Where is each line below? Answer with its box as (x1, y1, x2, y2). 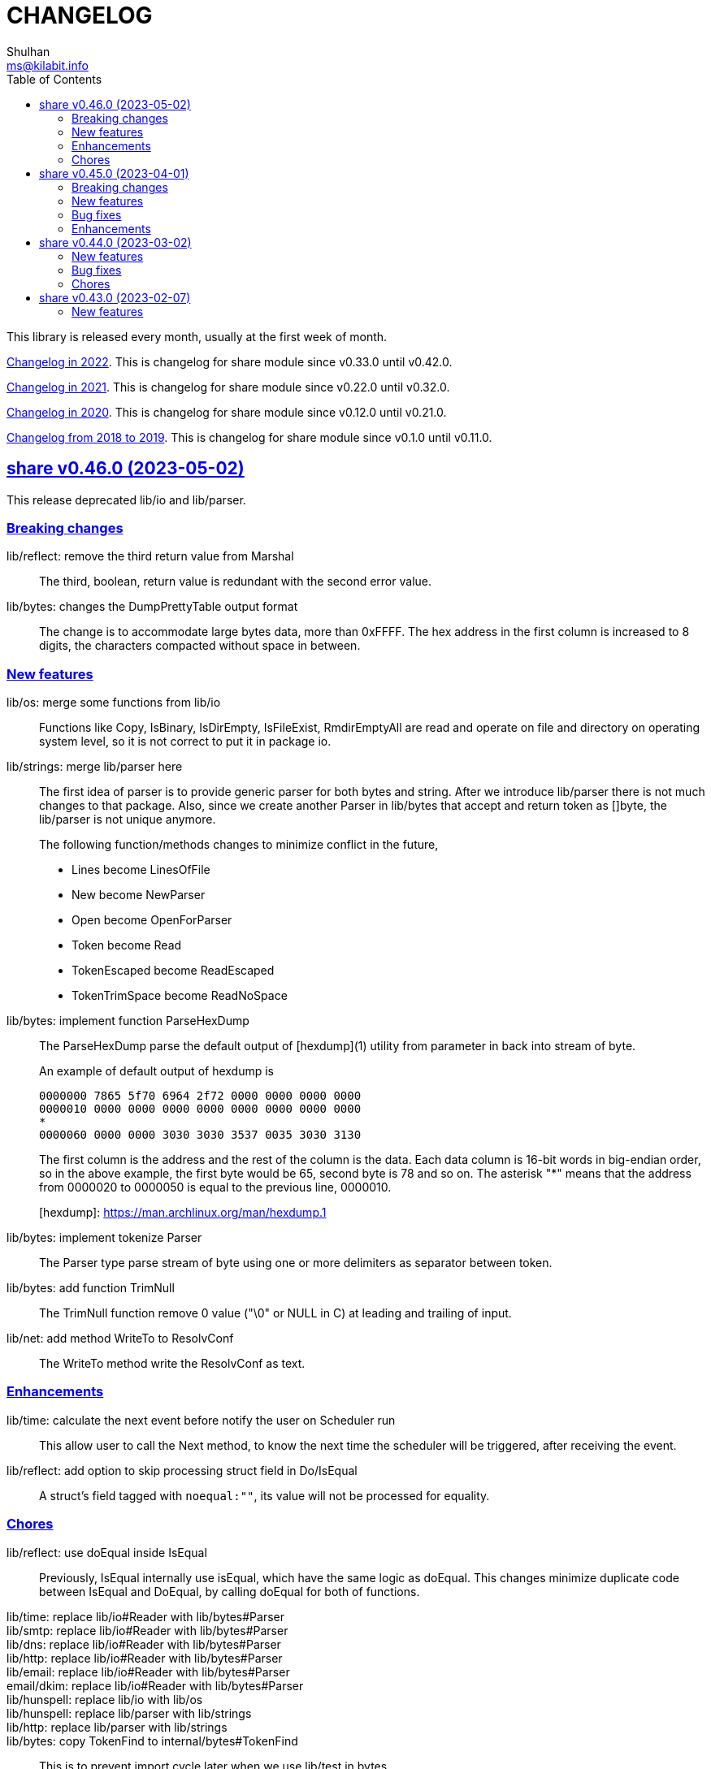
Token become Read (72, 938, 182, 953)
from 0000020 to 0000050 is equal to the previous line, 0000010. (39, 1180, 392, 1195)
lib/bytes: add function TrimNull (7, 1281, 175, 1295)
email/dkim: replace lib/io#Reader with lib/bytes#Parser (7, 1678, 304, 1693)
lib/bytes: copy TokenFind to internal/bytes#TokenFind (7, 1733, 298, 1748)
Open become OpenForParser (72, 913, 232, 928)
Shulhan (7, 44, 50, 58)
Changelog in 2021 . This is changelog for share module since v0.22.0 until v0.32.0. (7, 379, 450, 394)
